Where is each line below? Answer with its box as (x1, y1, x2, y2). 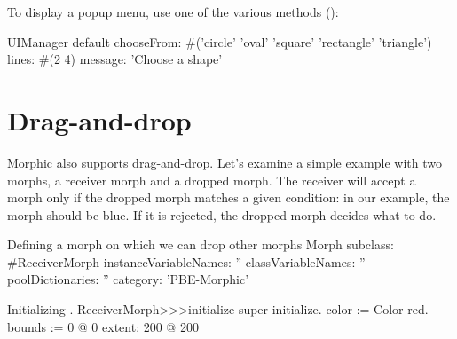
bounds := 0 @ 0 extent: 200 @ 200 (7, 317, 199, 335)
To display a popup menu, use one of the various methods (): (7, 3, 339, 20)
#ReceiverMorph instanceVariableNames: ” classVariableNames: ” (7, 252, 366, 271)
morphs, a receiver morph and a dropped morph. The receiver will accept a (7, 170, 416, 189)
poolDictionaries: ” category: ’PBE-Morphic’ (7, 270, 249, 288)
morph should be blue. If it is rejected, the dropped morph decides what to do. (7, 205, 437, 224)
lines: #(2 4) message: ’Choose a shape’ (7, 50, 223, 68)
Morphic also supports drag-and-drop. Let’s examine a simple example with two (7, 153, 442, 171)
